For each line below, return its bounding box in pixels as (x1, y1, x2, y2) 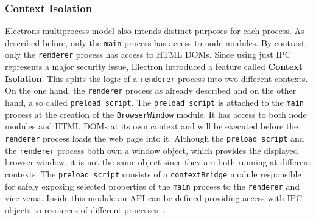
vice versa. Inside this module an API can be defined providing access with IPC (5, 191, 303, 204)
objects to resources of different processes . (5, 203, 165, 216)
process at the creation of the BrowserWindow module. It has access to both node (5, 108, 307, 120)
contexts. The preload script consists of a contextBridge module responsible (5, 167, 301, 180)
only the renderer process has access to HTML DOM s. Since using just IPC (5, 48, 291, 61)
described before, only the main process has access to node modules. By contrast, (5, 36, 307, 49)
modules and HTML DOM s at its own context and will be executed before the (5, 120, 298, 132)
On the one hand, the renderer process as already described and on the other (5, 84, 297, 97)
